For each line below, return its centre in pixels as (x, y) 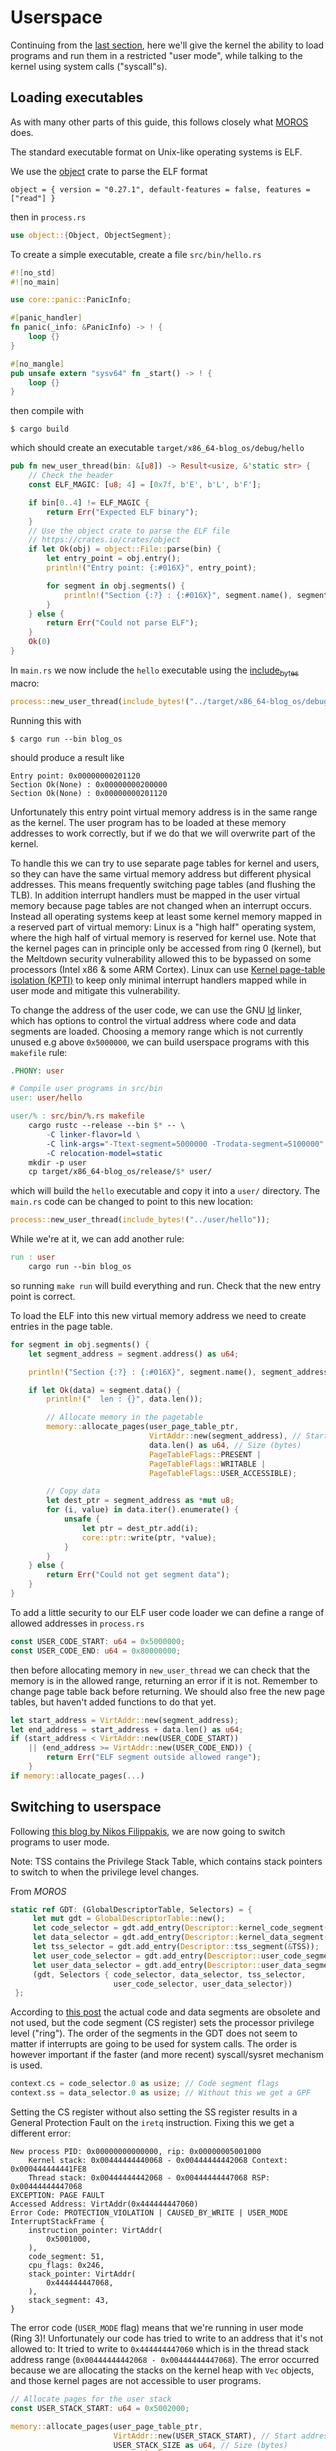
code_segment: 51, (66, 2257)
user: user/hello (46, 1098)
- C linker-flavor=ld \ (93, 1134)
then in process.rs (48, 217)
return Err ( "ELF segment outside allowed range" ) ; (154, 1757)
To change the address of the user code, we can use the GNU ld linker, (156, 1010)
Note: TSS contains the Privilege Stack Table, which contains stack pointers (166, 1861)
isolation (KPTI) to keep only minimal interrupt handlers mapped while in (158, 980)
